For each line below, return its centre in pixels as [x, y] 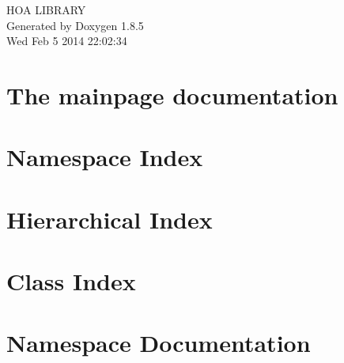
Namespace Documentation [159, 343]
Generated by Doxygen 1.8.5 [75, 25]
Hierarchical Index [110, 219]
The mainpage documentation [172, 95]
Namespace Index [105, 157]
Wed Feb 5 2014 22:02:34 [67, 41]
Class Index [71, 281]
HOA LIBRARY [46, 9]
